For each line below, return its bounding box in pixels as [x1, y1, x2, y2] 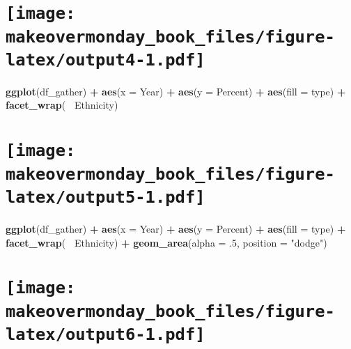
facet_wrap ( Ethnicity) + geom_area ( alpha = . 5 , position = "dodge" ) [6, 235, 327, 249]
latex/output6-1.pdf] [6, 324, 205, 344]
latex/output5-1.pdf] [6, 187, 205, 207]
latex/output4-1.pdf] [6, 49, 205, 70]
